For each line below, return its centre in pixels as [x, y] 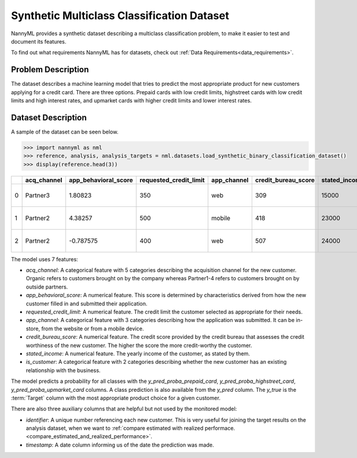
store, [33, 329]
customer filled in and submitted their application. [87, 304]
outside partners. [47, 287]
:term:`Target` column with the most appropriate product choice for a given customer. [116, 398]
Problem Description [50, 69]
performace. [220, 428]
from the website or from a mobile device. [93, 329]
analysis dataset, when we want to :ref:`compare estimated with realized [115, 428]
